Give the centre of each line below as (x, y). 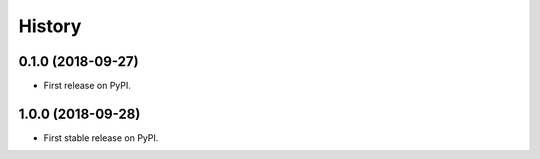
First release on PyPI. (87, 86)
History (50, 26)
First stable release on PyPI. (101, 137)
